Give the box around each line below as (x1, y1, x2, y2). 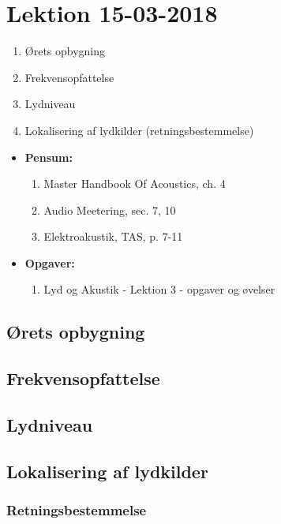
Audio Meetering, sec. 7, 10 (43, 201, 176, 218)
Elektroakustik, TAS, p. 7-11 (43, 228, 183, 245)
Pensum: (24, 148, 73, 165)
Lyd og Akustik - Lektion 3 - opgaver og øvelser (43, 281, 275, 298)
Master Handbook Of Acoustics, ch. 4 (43, 175, 226, 192)
